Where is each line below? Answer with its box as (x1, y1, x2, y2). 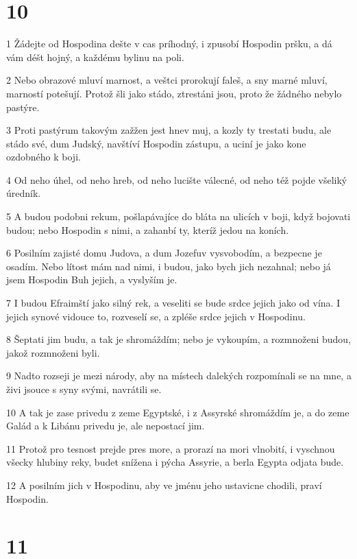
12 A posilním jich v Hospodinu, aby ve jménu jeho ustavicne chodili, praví (6, 477, 322, 492)
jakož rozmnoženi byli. (6, 345, 100, 359)
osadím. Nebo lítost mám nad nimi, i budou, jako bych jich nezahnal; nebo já (6, 259, 331, 273)
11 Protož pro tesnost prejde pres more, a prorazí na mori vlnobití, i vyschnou (6, 441, 335, 455)
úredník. (6, 186, 41, 200)
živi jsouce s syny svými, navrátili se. (6, 382, 162, 396)
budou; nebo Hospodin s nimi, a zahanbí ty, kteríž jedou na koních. (6, 222, 289, 237)
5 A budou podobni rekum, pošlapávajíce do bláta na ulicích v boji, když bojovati (6, 209, 351, 224)
